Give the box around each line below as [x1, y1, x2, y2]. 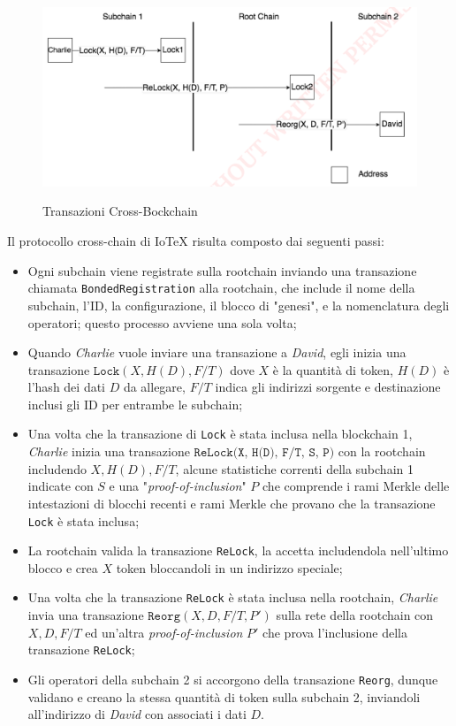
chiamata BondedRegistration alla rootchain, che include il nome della [27, 279, 415, 297]
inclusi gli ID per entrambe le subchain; [27, 394, 243, 413]
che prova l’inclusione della [262, 623, 407, 641]
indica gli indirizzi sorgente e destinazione [215, 378, 441, 396]
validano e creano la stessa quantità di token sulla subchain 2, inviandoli [27, 687, 421, 706]
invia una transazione [27, 606, 144, 624]
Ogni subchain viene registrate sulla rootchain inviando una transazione [27, 261, 417, 279]
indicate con [27, 477, 94, 495]
